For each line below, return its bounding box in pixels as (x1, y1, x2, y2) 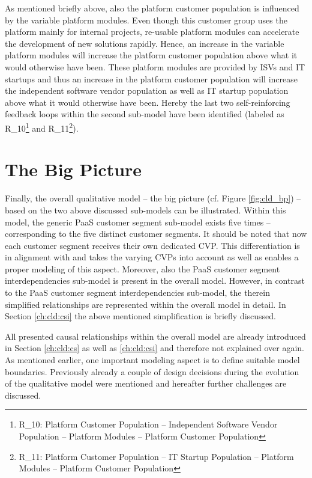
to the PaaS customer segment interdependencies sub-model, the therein (5, 286, 270, 299)
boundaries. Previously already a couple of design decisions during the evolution (5, 365, 299, 378)
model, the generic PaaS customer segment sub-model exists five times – (5, 215, 271, 228)
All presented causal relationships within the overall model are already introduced (5, 329, 306, 342)
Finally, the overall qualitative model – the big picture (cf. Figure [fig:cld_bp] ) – (5, 192, 301, 204)
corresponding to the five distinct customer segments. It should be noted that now (5, 227, 307, 240)
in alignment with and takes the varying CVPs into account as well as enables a (5, 251, 299, 263)
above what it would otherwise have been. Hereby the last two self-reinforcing (5, 96, 290, 108)
